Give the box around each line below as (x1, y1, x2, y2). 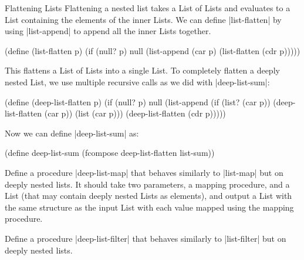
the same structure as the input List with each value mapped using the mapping (5, 201, 294, 213)
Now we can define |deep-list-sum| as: (5, 126, 139, 139)
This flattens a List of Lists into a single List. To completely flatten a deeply (5, 64, 280, 76)
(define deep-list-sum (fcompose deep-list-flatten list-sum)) (5, 146, 215, 159)
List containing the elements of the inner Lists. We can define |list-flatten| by (5, 13, 282, 25)
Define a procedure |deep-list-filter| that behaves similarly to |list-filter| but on (5, 232, 286, 244)
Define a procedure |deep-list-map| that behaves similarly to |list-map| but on (5, 166, 283, 178)
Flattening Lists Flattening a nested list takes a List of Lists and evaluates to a (5, 2, 291, 14)
